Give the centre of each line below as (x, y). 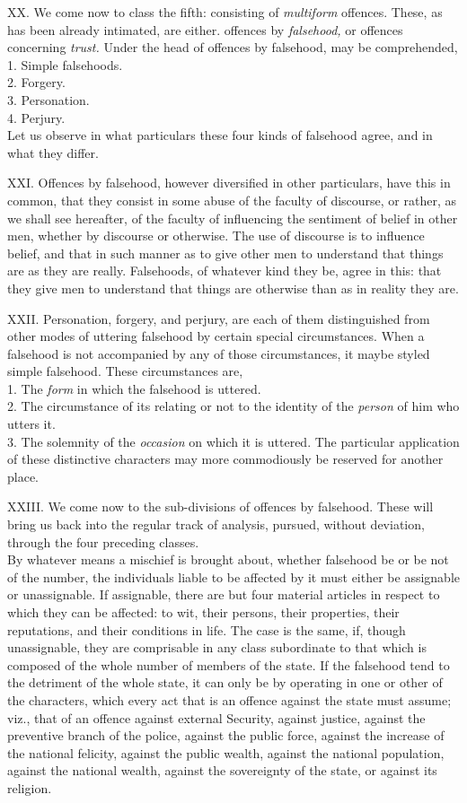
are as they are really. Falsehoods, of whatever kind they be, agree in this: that (225, 271)
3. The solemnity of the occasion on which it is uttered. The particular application (233, 441)
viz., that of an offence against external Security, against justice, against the (216, 717)
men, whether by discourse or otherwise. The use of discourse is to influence (216, 236)
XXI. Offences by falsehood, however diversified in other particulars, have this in (229, 183)
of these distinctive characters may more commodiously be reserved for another (225, 459)
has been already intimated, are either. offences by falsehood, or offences (205, 29)
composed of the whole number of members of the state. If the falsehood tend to (229, 664)
